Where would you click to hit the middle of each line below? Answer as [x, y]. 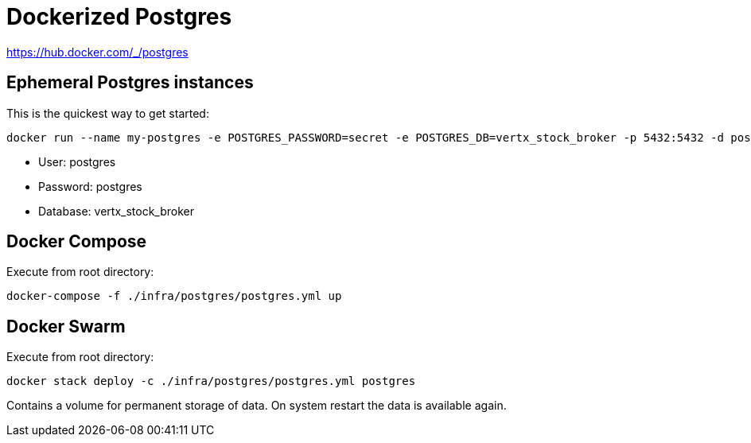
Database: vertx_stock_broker [116, 211]
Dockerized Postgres [119, 17]
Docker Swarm [66, 326]
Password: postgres [90, 186]
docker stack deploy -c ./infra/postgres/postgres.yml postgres [211, 381]
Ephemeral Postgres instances [130, 83]
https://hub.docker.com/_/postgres [97, 52]
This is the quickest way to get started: [108, 113]
